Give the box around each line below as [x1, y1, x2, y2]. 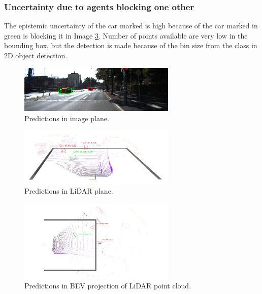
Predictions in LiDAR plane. [24, 186, 113, 196]
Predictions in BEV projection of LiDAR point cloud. [24, 280, 191, 290]
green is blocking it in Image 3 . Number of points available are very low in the [4, 30, 248, 41]
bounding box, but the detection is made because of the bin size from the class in [4, 40, 257, 51]
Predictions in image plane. [24, 113, 109, 123]
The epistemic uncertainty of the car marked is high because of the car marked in [4, 20, 258, 31]
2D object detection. [4, 50, 68, 60]
